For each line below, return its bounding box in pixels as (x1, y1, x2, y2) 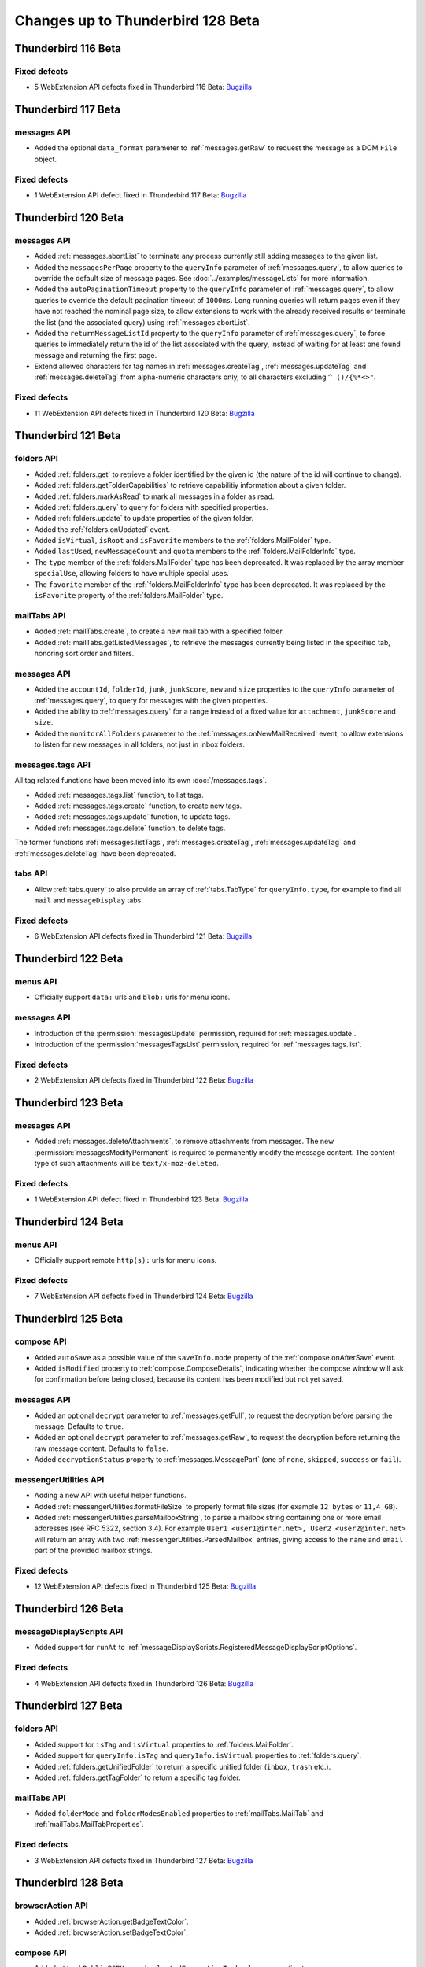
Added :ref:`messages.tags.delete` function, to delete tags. (34, 823, 226, 832)
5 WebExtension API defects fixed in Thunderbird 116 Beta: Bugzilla (34, 83, 252, 92)
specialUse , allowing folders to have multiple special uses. (34, 569, 230, 578)
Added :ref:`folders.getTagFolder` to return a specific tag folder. (34, 1773, 241, 1782)
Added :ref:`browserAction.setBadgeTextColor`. (34, 1928, 189, 1937)
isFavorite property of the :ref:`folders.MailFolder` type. (34, 591, 224, 600)
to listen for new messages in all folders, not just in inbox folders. (34, 740, 246, 749)
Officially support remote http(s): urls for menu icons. (34, 1256, 217, 1265)
